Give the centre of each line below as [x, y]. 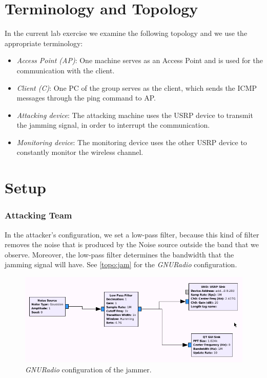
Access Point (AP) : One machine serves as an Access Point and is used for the [140, 60]
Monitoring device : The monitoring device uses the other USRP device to [132, 142]
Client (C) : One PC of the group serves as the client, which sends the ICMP [137, 87]
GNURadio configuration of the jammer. [88, 369]
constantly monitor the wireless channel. [80, 152]
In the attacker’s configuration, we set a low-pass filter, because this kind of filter [132, 234]
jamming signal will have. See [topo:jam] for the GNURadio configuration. [121, 264]
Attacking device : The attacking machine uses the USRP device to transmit [135, 115]
